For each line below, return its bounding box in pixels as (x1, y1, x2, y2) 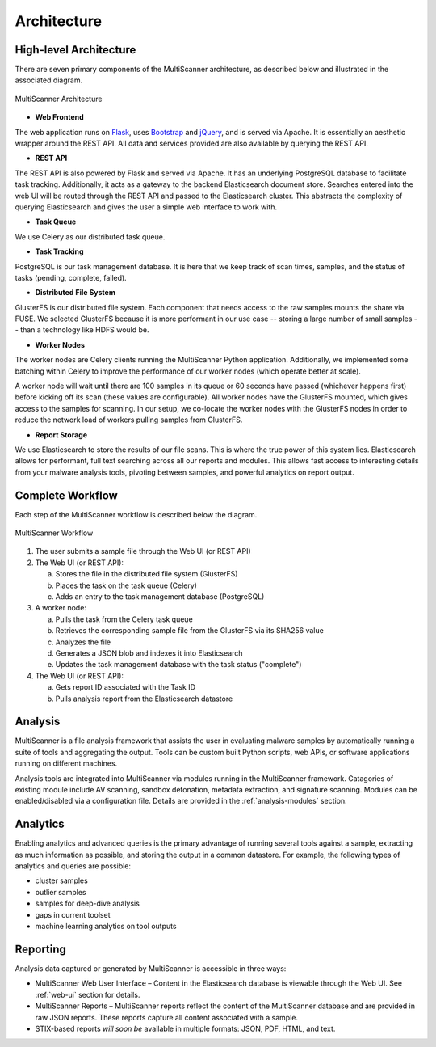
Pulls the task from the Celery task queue (55, 614, 193, 624)
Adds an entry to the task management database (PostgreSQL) (55, 592, 265, 602)
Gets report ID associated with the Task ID (55, 682, 196, 692)
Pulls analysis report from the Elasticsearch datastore (55, 694, 233, 703)
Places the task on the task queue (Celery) (55, 580, 198, 590)
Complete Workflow (15, 488, 119, 502)
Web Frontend (35, 112, 84, 122)
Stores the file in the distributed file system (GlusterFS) (55, 569, 238, 579)
